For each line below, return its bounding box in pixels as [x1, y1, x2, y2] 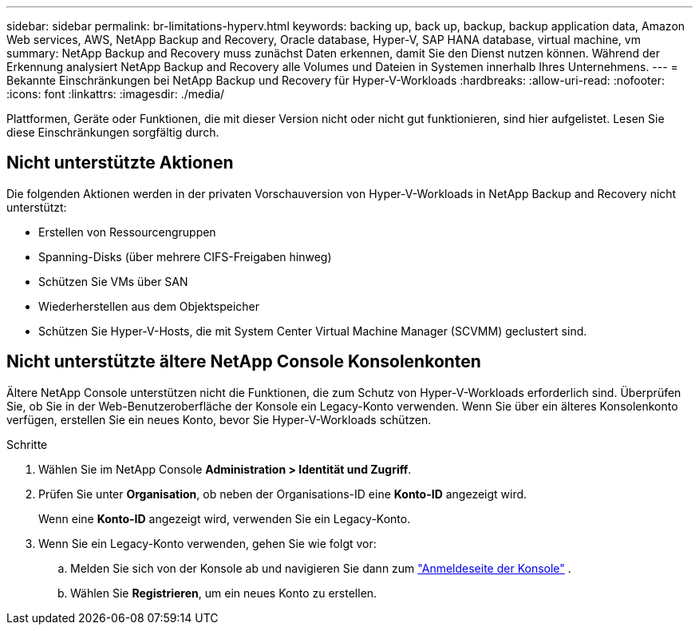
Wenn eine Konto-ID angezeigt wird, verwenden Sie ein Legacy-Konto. [38, 511, 411, 526]
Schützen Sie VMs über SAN [38, 274, 188, 288]
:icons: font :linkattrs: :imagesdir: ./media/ [6, 87, 225, 101]
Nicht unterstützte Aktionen [6, 153, 234, 173]
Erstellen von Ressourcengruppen [38, 224, 216, 239]
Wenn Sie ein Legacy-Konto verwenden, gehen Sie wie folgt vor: [38, 536, 377, 550]
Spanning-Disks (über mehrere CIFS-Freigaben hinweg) [38, 249, 332, 264]
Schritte [6, 437, 48, 451]
